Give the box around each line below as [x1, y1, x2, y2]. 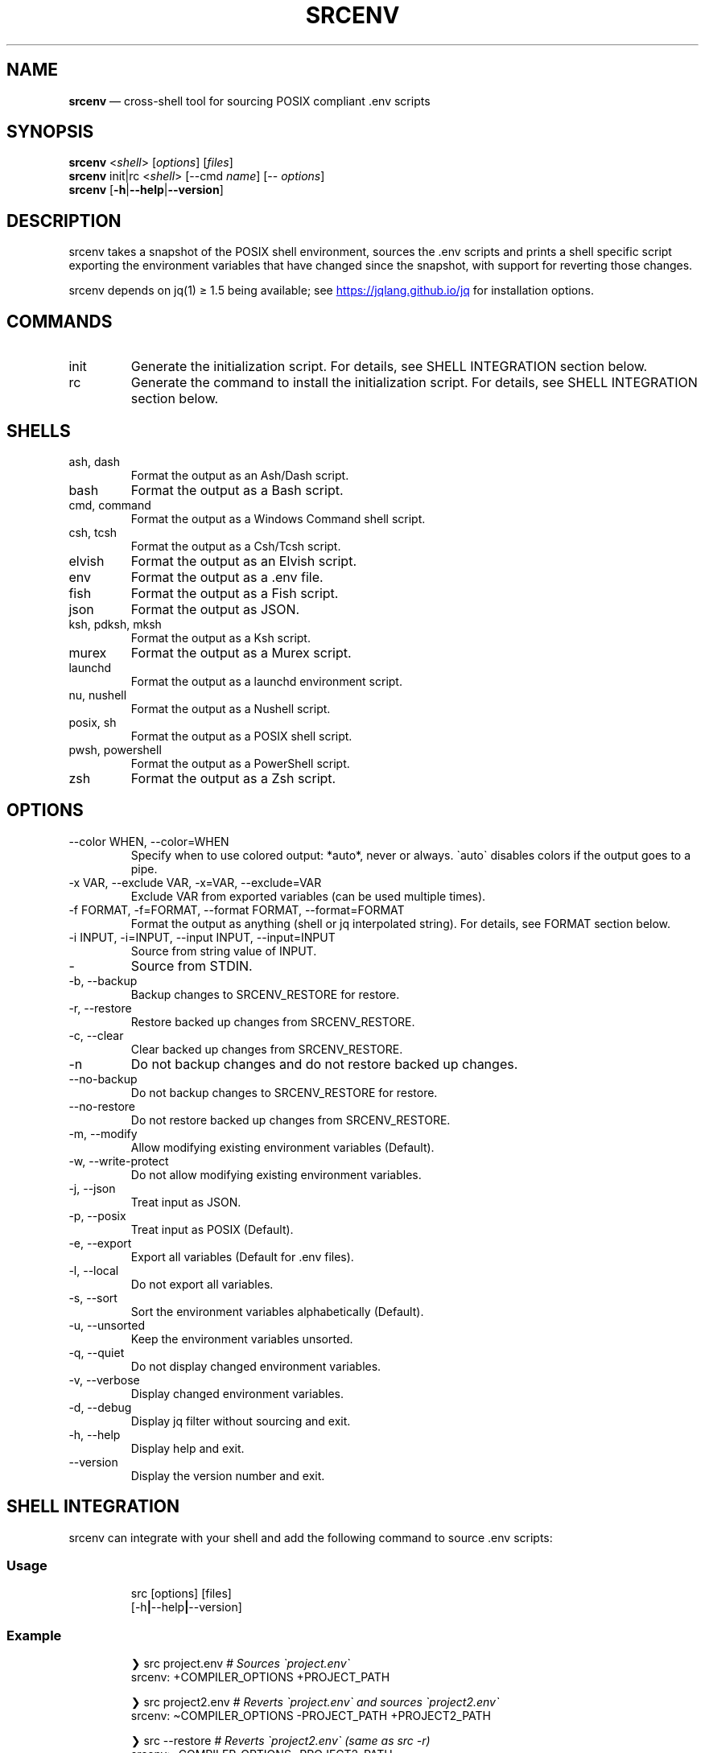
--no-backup [68, 1071, 138, 1086]
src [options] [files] [130, 1586, 232, 1601]
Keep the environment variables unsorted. [130, 1331, 353, 1346]
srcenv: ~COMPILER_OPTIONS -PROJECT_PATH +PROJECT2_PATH [130, 1709, 492, 1723]
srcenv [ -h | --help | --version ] [68, 183, 224, 197]
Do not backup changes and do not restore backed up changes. [130, 1055, 518, 1072]
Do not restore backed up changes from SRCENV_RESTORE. [130, 1112, 451, 1127]
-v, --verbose [68, 1372, 140, 1387]
